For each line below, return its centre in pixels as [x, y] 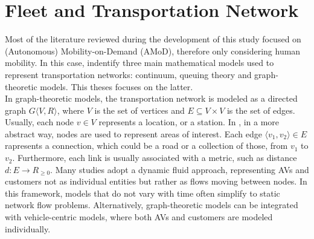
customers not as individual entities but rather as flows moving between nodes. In [156, 181]
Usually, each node [40, 122]
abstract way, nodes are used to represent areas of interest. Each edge [133, 133]
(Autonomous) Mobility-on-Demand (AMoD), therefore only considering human [153, 51]
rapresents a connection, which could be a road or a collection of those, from [146, 146]
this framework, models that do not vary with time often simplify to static [143, 193]
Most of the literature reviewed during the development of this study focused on [153, 39]
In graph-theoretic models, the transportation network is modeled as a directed [151, 98]
